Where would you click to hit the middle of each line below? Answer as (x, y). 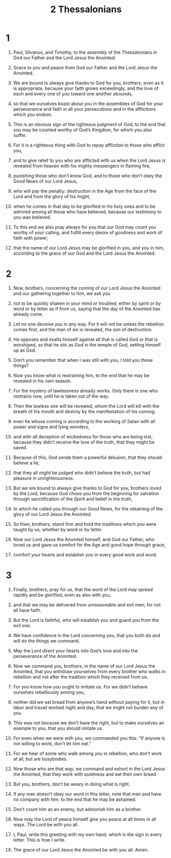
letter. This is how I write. (39, 840)
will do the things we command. (47, 641)
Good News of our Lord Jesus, (45, 181)
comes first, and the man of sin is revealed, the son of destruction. (83, 329)
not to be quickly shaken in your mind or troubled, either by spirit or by (87, 303)
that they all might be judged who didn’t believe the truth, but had (82, 473)
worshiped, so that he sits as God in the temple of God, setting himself (87, 345)
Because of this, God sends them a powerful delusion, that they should (88, 457)
